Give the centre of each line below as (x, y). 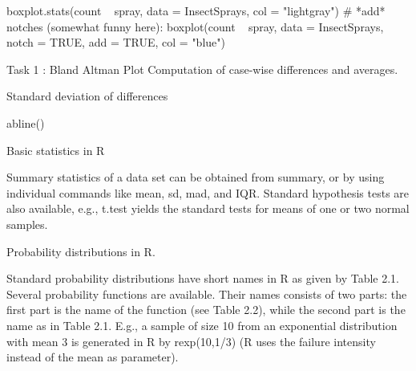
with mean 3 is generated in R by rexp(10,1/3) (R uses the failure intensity (191, 341)
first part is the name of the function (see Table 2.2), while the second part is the (206, 310)
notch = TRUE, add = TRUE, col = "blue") (116, 42)
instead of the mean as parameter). (93, 357)
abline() (26, 122)
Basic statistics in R (56, 150)
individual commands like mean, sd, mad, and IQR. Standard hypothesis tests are (208, 192)
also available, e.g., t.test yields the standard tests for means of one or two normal (208, 208)
